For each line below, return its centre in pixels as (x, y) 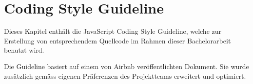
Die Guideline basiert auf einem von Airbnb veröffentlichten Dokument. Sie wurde (126, 66)
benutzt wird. (24, 50)
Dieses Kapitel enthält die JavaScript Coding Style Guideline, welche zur (113, 31)
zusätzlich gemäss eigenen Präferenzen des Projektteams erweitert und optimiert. (125, 76)
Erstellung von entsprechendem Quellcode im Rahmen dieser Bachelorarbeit (117, 40)
